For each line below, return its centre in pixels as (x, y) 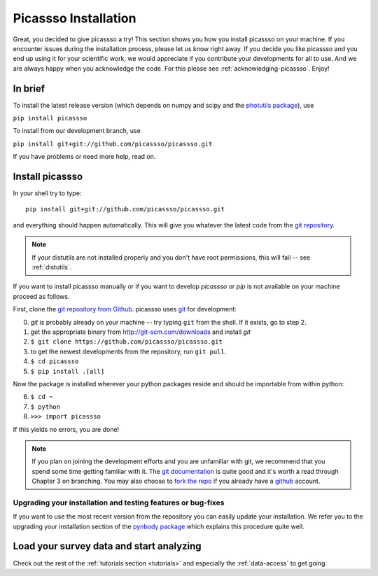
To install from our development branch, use (77, 131)
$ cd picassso (55, 361)
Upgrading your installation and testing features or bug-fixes (119, 503)
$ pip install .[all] (68, 371)
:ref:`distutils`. (52, 267)
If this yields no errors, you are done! (66, 429)
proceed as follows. (41, 296)
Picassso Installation (75, 18)
